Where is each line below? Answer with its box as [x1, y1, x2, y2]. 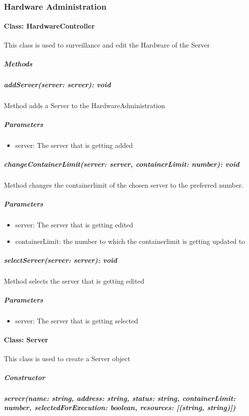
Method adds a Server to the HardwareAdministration [4, 100, 165, 110]
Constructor [4, 372, 46, 382]
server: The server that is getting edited [15, 220, 133, 230]
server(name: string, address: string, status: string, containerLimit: [4, 393, 235, 403]
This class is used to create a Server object [4, 353, 131, 363]
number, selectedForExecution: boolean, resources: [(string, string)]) [4, 402, 236, 413]
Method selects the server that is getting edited [4, 275, 144, 286]
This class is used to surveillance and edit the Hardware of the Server [4, 39, 210, 49]
